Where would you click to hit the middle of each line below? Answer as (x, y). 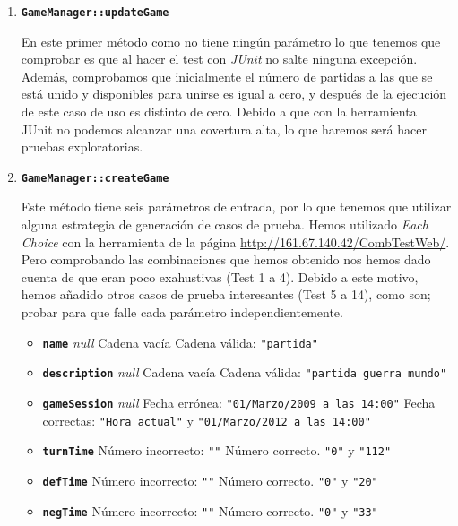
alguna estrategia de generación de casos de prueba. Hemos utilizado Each (225, 224)
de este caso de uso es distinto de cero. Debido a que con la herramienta (219, 112)
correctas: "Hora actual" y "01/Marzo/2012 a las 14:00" (207, 420)
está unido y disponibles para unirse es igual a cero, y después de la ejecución (234, 94)
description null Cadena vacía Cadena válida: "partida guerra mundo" (245, 372)
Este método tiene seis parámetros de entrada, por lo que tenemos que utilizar (236, 207)
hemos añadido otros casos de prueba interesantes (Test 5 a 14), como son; (226, 294)
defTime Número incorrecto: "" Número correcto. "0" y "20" (210, 480)
